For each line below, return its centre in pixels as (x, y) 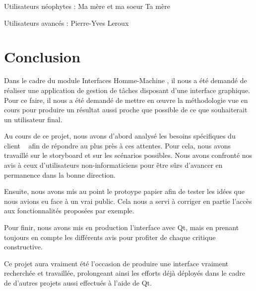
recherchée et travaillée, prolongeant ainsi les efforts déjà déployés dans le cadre (125, 273)
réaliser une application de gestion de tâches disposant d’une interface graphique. (127, 90)
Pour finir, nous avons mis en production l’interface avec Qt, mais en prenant (122, 227)
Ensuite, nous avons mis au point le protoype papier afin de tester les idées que (125, 191)
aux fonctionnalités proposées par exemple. (69, 211)
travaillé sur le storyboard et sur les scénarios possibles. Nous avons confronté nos (128, 155)
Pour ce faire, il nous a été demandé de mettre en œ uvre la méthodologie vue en (126, 100)
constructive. (23, 247)
